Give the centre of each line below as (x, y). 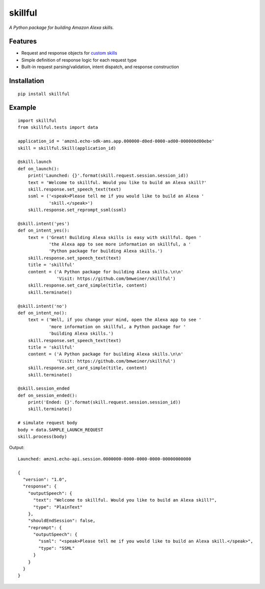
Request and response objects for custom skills (69, 53)
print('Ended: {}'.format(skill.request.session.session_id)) (104, 402)
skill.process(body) (42, 437)
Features (23, 41)
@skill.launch (35, 162)
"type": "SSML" (57, 548)
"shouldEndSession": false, (62, 521)
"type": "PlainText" (58, 507)
